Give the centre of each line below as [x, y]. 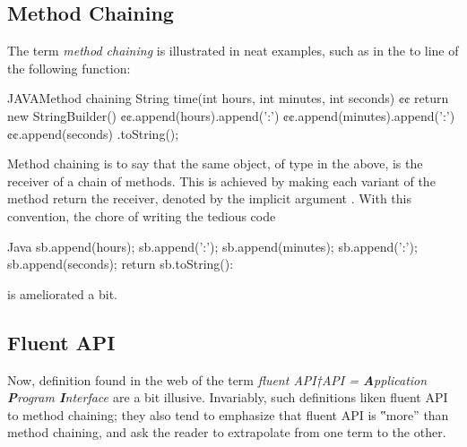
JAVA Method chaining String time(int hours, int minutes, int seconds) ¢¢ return [228, 98]
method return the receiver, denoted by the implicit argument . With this [210, 198]
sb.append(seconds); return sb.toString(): [121, 264]
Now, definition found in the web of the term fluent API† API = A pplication [217, 379]
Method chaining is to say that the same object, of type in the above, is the [215, 163]
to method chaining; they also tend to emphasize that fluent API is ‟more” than [228, 414]
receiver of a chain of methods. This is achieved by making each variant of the [221, 181]
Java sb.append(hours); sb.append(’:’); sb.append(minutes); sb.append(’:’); [212, 246]
